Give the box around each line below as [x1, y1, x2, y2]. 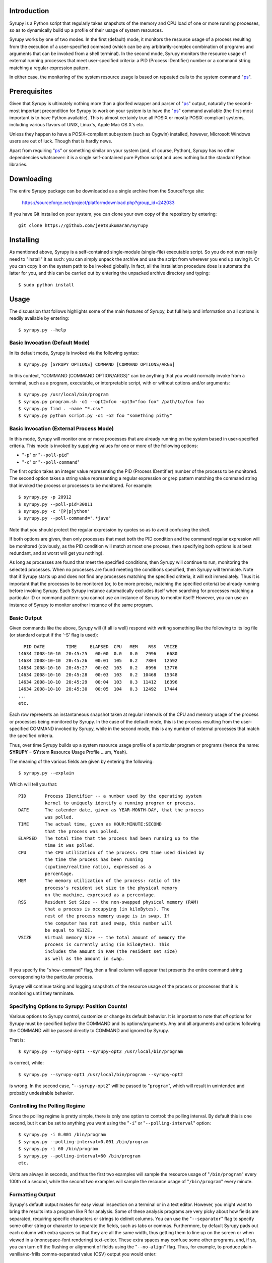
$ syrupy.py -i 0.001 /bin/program [18, 1132, 106, 1138]
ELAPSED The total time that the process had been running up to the [18, 836, 199, 841]
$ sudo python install [18, 282, 75, 287]
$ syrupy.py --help [18, 327, 66, 333]
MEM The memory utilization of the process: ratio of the [18, 878, 181, 884]
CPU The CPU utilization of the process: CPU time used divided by [18, 849, 205, 855]
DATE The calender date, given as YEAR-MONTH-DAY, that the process [18, 807, 205, 813]
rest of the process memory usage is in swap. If [44, 913, 170, 919]
